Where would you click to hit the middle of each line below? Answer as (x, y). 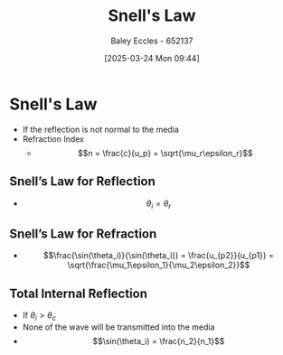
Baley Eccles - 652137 (152, 41)
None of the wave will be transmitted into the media (118, 327)
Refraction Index (53, 139)
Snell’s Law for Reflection (83, 182)
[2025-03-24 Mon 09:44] (152, 58)
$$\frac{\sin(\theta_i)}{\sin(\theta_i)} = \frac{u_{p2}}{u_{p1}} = (159, 256)
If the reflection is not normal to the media (100, 129)
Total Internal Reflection (78, 293)
